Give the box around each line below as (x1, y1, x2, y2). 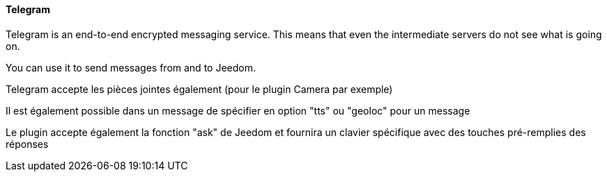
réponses (6, 137, 49, 150)
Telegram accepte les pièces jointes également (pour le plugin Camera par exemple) (6, 83, 393, 95)
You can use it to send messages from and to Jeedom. (6, 61, 256, 74)
